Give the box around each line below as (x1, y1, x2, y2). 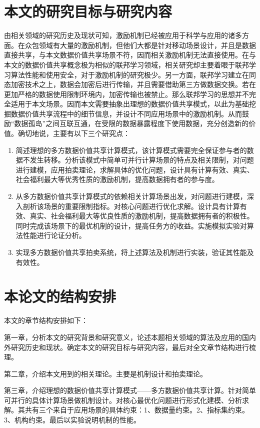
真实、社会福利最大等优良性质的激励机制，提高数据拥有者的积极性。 (29, 210, 254, 221)
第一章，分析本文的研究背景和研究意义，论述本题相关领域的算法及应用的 (4, 331, 242, 342)
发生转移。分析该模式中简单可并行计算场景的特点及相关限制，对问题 (29, 154, 254, 165)
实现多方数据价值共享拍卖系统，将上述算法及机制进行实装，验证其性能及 (15, 247, 254, 257)
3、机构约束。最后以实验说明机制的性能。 (4, 414, 140, 425)
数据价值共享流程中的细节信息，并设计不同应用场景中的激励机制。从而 (10, 108, 242, 118)
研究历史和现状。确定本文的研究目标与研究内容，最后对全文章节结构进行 (10, 341, 249, 352)
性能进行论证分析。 (22, 230, 86, 240)
